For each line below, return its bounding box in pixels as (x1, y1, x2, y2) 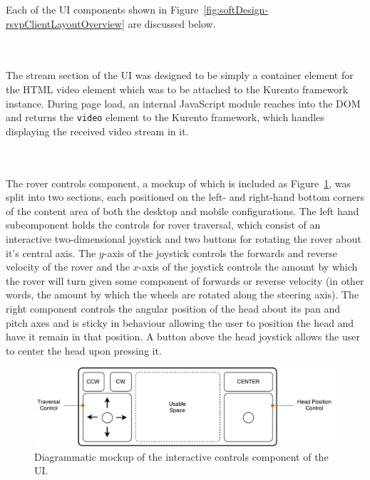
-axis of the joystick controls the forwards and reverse (103, 245, 337, 260)
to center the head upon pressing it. (6, 343, 162, 358)
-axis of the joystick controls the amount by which (138, 259, 358, 274)
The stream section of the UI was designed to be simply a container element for (6, 68, 354, 83)
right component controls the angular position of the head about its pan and (6, 301, 341, 315)
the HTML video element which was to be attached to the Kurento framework (6, 81, 349, 96)
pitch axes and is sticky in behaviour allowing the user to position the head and (6, 315, 354, 330)
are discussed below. (128, 16, 216, 31)
